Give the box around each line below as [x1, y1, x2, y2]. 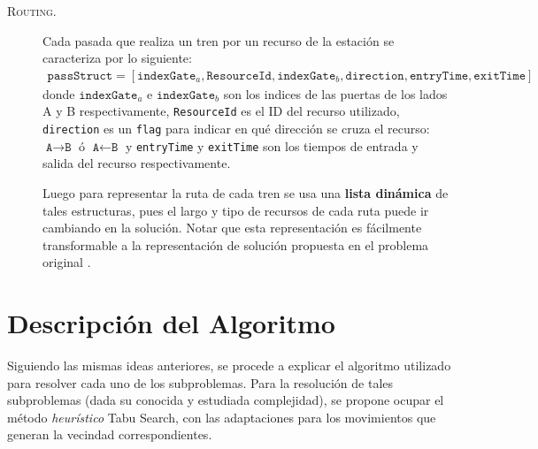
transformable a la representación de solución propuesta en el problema [42, 235, 429, 254]
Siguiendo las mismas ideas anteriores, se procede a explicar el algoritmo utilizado [7, 356, 451, 375]
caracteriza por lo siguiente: [42, 49, 192, 67]
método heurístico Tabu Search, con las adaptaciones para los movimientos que [7, 407, 436, 426]
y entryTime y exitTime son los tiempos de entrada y [125, 136, 419, 155]
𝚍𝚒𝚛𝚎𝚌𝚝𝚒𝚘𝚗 [345, 69, 404, 82]
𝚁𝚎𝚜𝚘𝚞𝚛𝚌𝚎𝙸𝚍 [206, 69, 272, 82]
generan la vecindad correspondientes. [7, 425, 212, 444]
